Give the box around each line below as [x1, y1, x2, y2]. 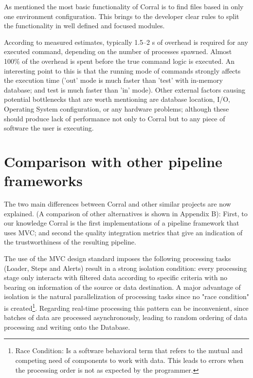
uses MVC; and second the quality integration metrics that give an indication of [4, 227, 243, 237]
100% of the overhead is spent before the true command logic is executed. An [4, 56, 235, 66]
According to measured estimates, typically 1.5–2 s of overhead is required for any [4, 37, 248, 47]
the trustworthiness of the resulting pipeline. [4, 237, 136, 247]
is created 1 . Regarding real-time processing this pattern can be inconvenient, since [4, 301, 249, 313]
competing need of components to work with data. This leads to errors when [15, 355, 244, 365]
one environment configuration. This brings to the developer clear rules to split [4, 11, 239, 21]
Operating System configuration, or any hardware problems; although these [4, 103, 229, 113]
